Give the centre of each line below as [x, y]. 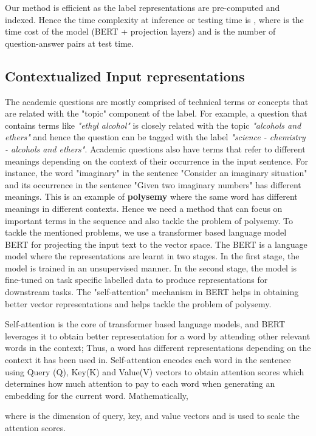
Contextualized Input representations [125, 76]
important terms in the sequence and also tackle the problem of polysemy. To [149, 220]
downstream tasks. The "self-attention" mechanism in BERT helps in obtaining [152, 292]
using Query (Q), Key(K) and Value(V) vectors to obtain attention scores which [155, 371]
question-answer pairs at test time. [69, 43]
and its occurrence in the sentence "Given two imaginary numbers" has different [153, 184]
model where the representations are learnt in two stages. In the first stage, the [152, 256]
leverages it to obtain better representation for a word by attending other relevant [158, 336]
